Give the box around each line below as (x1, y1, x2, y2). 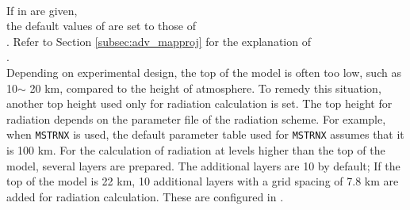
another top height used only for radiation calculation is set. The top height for (6, 95, 393, 112)
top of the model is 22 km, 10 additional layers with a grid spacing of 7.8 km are (6, 173, 399, 189)
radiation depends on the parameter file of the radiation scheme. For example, (6, 110, 386, 127)
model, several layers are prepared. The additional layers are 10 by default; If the (6, 157, 400, 174)
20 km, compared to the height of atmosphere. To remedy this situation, (29, 79, 381, 96)
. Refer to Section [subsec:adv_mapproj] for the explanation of (6, 32, 311, 49)
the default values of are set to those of (6, 17, 197, 34)
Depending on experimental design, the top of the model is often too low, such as (6, 63, 401, 80)
